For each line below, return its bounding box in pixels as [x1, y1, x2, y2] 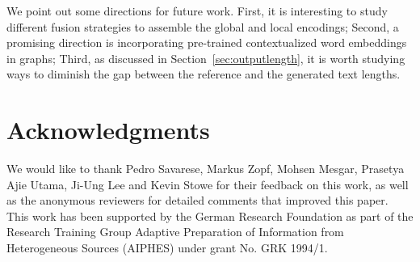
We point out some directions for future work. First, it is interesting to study [6, 2, 388, 19]
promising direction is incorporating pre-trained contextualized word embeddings [6, 34, 407, 51]
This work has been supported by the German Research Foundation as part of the [6, 207, 414, 224]
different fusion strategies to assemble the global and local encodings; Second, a [6, 18, 399, 35]
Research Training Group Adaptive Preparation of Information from [6, 223, 344, 240]
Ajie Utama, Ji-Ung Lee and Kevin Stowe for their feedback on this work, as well [6, 175, 409, 192]
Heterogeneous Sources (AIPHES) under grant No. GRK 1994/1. [6, 239, 328, 256]
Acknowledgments [6, 113, 210, 146]
